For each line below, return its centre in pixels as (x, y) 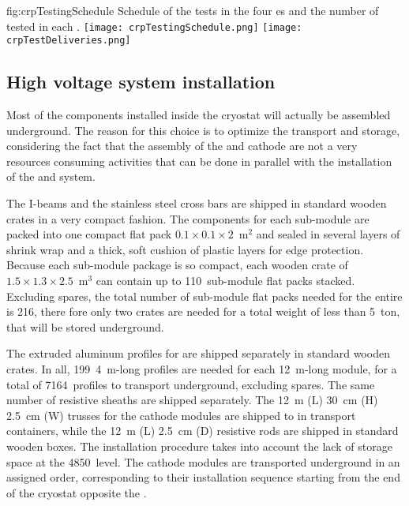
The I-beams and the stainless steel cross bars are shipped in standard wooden (197, 203)
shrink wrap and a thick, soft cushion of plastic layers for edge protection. (185, 249)
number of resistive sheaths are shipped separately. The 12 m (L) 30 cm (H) (192, 400)
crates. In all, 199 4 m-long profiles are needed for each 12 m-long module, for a (202, 369)
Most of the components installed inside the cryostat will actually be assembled (199, 115)
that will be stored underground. (85, 326)
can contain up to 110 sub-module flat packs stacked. (225, 281)
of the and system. (51, 176)
